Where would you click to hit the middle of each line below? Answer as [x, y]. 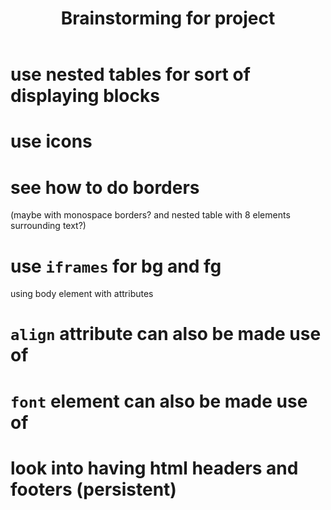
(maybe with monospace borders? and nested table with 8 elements [150, 215]
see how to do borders [105, 187]
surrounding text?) [48, 226]
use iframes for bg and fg [116, 266]
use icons [51, 141]
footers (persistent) [93, 489]
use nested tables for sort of [130, 74]
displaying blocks [85, 96]
